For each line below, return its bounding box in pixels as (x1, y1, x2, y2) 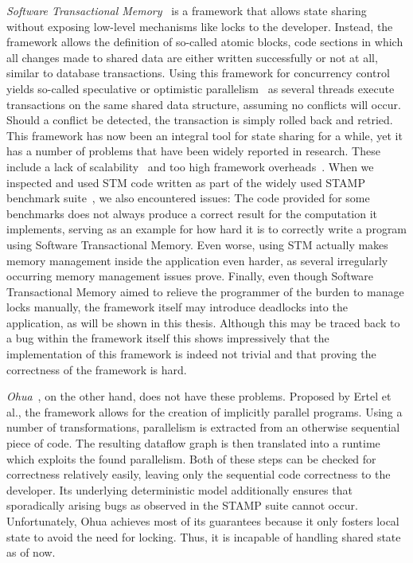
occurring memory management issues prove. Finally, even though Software (6, 268, 374, 284)
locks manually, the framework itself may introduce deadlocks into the (6, 299, 348, 315)
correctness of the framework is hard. (6, 361, 187, 377)
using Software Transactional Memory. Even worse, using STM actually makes (6, 236, 388, 252)
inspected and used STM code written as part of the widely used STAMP (6, 174, 365, 190)
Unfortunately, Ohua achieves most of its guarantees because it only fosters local (6, 513, 399, 529)
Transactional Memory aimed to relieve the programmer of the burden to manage (6, 283, 404, 299)
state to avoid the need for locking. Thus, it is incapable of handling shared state (6, 528, 401, 545)
